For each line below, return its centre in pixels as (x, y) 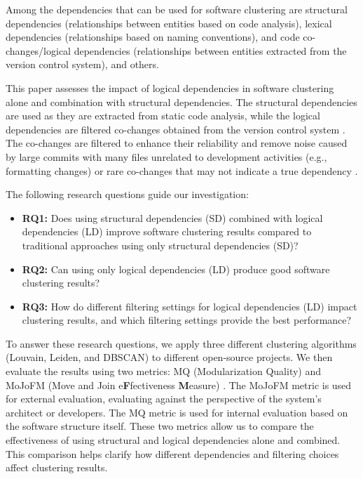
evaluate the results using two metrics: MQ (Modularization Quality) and (164, 371)
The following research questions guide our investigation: (127, 194)
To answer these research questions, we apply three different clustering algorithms (181, 343)
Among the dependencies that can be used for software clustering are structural (177, 9)
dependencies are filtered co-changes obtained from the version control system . (176, 129)
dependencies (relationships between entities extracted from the (210, 50)
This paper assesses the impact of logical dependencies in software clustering (170, 87)
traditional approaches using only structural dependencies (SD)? (160, 245)
